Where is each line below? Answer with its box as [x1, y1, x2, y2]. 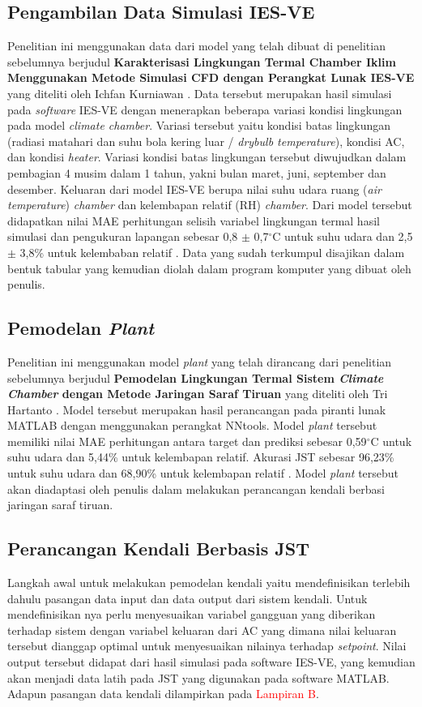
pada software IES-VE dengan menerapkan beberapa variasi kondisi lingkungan [7, 101, 403, 118]
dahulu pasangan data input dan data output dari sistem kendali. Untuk [7, 589, 368, 606]
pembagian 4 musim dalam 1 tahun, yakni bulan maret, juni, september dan [7, 164, 386, 181]
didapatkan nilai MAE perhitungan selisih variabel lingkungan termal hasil [7, 212, 380, 229]
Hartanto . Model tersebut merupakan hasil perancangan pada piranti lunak [7, 401, 386, 418]
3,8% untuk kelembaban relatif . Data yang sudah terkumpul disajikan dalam [19, 243, 405, 260]
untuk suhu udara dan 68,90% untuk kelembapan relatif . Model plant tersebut [7, 465, 399, 482]
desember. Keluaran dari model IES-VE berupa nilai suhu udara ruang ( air [7, 180, 382, 197]
